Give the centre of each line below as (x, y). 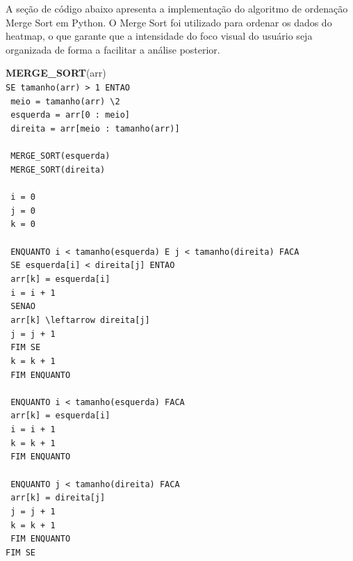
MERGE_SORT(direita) (58, 169)
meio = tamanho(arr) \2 (65, 101)
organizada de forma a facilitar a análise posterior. (113, 49)
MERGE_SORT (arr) (56, 73)
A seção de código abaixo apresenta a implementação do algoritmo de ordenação (177, 8)
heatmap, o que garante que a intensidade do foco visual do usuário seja (159, 36)
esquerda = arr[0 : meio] (70, 115)
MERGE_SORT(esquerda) (60, 156)
